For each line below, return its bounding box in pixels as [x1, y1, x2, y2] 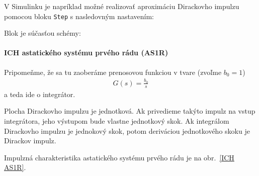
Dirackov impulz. [4, 135, 56, 146]
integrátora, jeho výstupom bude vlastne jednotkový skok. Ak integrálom [4, 116, 229, 126]
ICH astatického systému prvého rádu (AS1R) [4, 47, 168, 58]
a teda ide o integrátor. [4, 89, 75, 99]
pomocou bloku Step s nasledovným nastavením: [4, 11, 154, 21]
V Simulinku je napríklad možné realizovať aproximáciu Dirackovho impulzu [4, 1, 239, 11]
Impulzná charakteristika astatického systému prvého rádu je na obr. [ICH [4, 152, 234, 162]
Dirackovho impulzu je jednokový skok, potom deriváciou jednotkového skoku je [4, 125, 250, 136]
